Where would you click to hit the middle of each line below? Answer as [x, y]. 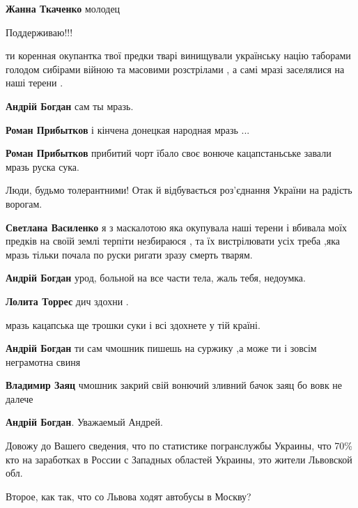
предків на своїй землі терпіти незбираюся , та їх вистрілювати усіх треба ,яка [173, 241]
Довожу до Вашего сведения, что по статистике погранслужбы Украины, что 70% [179, 446]
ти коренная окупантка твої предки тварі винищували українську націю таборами [178, 55]
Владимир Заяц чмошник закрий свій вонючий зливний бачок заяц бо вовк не [174, 385]
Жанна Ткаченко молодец [63, 8]
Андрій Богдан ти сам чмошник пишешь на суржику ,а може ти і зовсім [161, 348]
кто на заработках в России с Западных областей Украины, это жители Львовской [179, 459]
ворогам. [24, 203]
